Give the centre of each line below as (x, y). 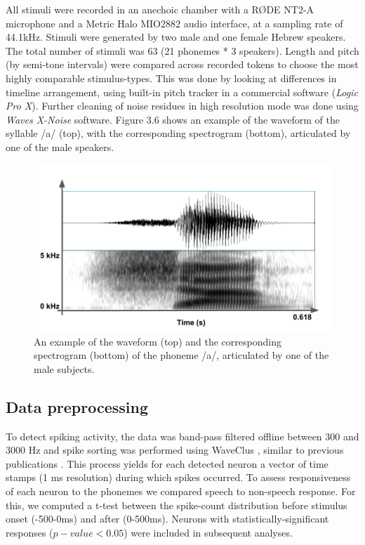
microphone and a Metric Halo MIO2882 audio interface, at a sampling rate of (174, 23)
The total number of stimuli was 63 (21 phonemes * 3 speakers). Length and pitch (182, 50)
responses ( (29, 532)
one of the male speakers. (60, 146)
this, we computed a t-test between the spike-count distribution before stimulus (177, 505)
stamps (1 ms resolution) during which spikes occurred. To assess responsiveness (178, 477)
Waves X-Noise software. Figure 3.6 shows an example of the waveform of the (173, 119)
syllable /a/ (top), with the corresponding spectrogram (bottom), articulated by (178, 133)
